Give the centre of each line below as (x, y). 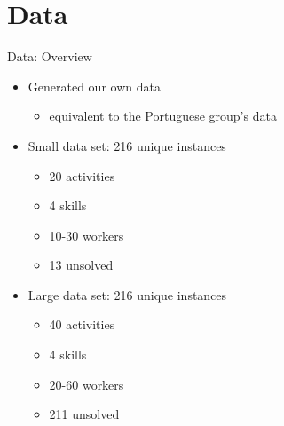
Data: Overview (50, 56)
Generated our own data (94, 86)
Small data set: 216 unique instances (127, 145)
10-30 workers (87, 235)
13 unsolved (81, 265)
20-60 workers (87, 384)
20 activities (82, 175)
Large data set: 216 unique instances (127, 294)
